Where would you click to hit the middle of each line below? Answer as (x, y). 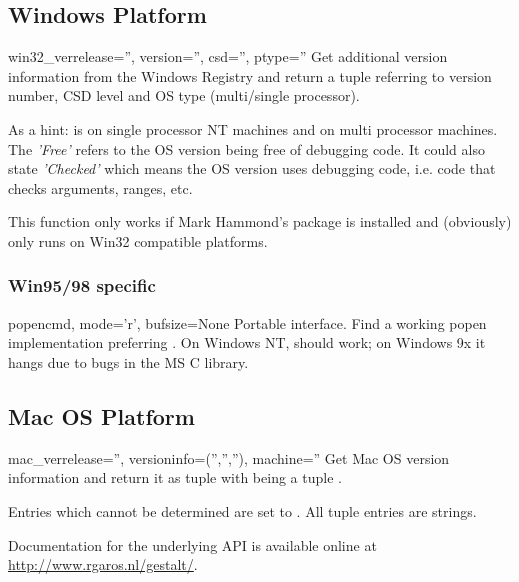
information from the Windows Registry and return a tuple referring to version (250, 75)
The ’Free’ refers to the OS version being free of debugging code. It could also (246, 148)
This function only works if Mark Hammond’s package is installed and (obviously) (260, 221)
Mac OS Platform (101, 415)
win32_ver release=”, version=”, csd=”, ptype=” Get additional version (228, 56)
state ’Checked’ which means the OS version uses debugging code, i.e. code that (252, 168)
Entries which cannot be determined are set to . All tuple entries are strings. (242, 510)
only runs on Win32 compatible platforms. (138, 240)
